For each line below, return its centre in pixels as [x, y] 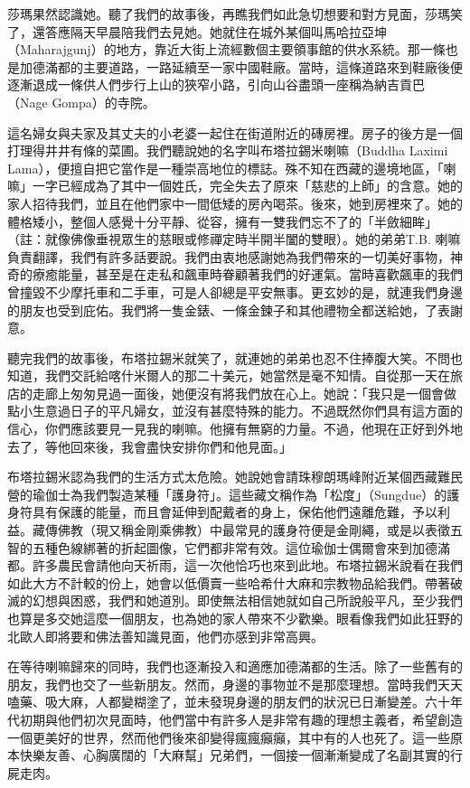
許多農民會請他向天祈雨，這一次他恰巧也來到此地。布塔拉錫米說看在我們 [247, 565]
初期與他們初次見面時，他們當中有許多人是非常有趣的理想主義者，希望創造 [241, 719]
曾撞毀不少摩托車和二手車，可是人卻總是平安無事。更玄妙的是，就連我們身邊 [235, 291]
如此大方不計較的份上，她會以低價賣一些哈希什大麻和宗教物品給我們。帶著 [229, 582]
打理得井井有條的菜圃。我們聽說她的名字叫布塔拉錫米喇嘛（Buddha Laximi [228, 150]
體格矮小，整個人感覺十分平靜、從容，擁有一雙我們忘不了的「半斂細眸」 [222, 221]
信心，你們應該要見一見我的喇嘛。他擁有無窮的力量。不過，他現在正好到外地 [235, 429]
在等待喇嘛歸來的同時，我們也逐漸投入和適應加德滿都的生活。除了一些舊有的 [235, 666]
